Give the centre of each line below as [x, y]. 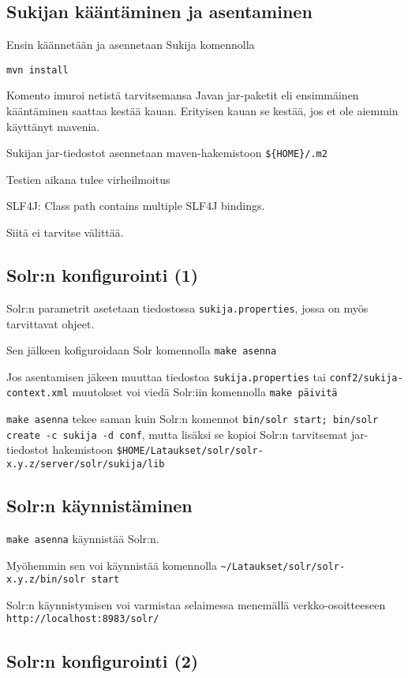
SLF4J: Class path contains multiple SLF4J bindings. [136, 206]
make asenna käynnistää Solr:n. [83, 538]
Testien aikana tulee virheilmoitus [88, 179]
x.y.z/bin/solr [46, 580]
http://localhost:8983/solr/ [83, 619]
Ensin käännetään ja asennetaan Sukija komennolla [131, 45]
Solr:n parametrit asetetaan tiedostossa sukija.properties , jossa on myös [187, 307]
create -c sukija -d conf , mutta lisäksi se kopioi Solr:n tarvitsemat [177, 434]
